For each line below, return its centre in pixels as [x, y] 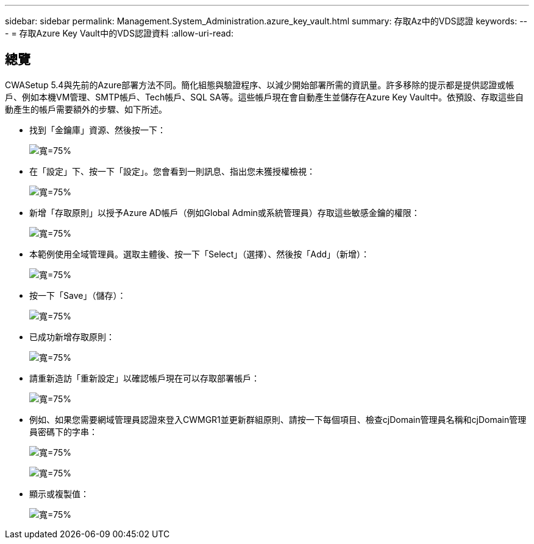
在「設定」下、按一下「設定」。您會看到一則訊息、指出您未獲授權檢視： [172, 171]
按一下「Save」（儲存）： [78, 295]
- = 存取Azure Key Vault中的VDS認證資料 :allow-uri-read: [119, 33]
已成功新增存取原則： [72, 337]
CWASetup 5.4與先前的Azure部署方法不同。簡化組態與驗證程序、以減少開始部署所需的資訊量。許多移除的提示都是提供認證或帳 [260, 85]
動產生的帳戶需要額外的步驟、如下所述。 [86, 109]
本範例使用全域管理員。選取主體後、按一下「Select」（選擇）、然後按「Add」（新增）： [200, 254]
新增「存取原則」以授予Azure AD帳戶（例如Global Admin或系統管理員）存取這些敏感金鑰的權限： [225, 212]
